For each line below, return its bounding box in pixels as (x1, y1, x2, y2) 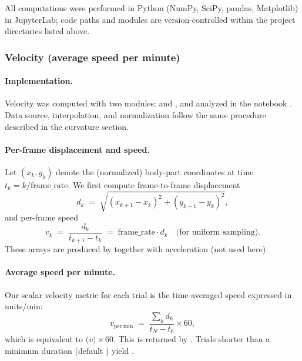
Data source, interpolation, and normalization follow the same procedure (5, 109, 266, 121)
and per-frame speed (5, 211, 78, 223)
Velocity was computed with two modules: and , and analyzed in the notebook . (5, 97, 293, 109)
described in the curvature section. (5, 120, 129, 132)
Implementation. (5, 75, 73, 87)
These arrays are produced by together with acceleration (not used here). (5, 243, 269, 255)
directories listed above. (5, 25, 90, 37)
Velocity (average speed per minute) (5, 49, 180, 64)
